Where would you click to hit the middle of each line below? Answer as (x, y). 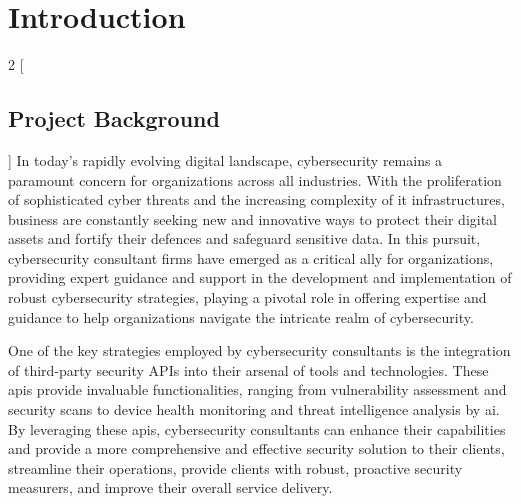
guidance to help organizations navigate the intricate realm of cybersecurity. (241, 316)
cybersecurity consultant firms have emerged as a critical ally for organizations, (251, 257)
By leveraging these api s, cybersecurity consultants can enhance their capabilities (257, 428)
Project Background (114, 118)
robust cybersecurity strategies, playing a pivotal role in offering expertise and (247, 297)
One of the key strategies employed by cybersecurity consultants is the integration (259, 350)
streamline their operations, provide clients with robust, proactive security (235, 467)
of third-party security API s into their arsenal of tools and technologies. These (248, 369)
